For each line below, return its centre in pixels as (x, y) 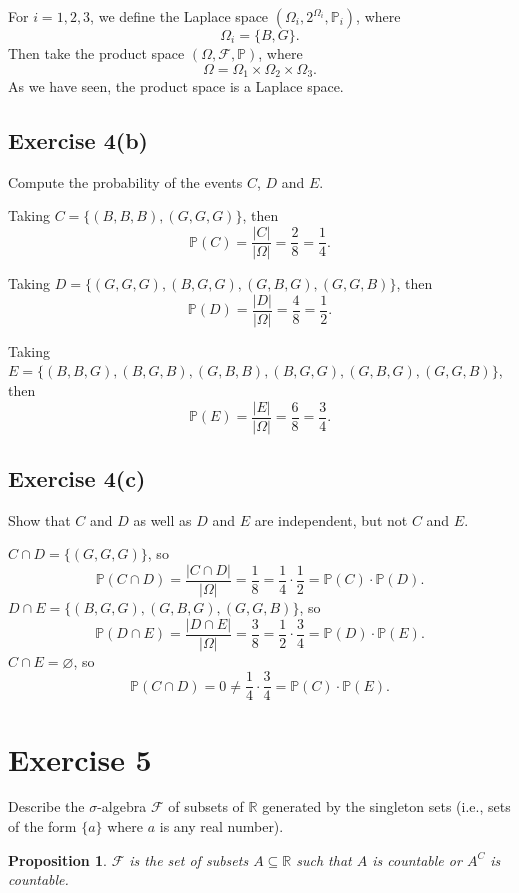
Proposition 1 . (57, 859)
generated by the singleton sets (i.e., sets (386, 806)
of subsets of (206, 806)
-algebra (122, 806)
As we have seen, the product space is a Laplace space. (176, 86)
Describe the (46, 806)
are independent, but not (331, 519)
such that (324, 859)
